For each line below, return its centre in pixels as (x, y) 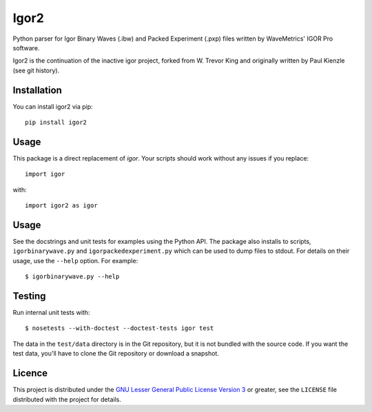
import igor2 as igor (61, 206)
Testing (29, 296)
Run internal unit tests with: (51, 313)
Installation (37, 90)
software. (26, 48)
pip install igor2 (56, 123)
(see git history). (36, 70)
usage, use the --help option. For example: (75, 260)
